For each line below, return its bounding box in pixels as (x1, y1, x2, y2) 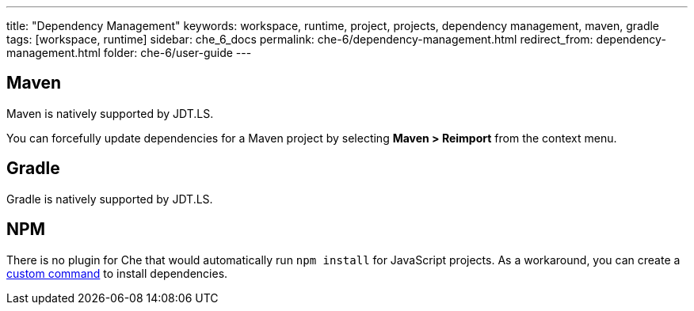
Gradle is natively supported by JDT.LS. (6, 192, 213, 206)
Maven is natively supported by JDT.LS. (6, 106, 214, 120)
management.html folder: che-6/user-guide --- (6, 46, 252, 59)
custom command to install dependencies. (6, 266, 228, 280)
